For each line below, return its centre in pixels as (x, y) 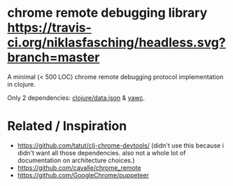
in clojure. (22, 84)
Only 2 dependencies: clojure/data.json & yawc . (76, 98)
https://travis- (50, 28)
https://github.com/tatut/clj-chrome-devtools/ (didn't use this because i (120, 145)
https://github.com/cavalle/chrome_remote (79, 167)
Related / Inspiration (67, 126)
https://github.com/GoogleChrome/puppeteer (83, 175)
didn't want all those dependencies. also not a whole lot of (101, 152)
